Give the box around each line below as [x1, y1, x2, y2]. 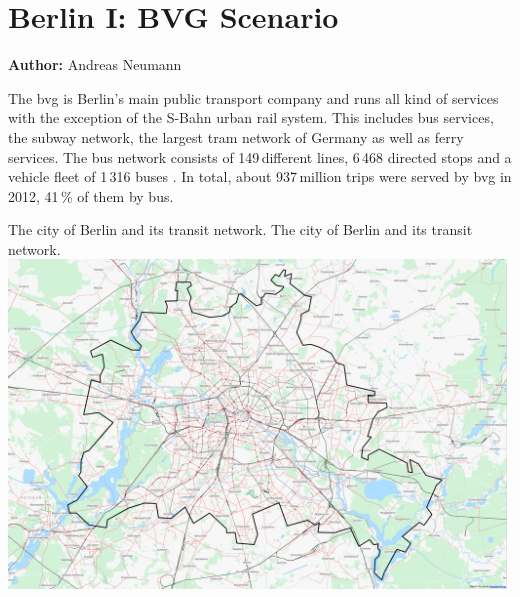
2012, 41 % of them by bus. [8, 185, 174, 206]
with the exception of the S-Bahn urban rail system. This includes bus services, [8, 107, 494, 128]
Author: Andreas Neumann [8, 54, 182, 75]
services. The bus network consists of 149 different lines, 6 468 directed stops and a [8, 146, 512, 167]
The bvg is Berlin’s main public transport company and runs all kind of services [8, 87, 499, 108]
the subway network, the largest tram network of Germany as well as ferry [8, 126, 464, 147]
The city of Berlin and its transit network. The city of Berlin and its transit [8, 219, 473, 240]
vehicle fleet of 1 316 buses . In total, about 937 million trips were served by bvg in [8, 166, 512, 187]
